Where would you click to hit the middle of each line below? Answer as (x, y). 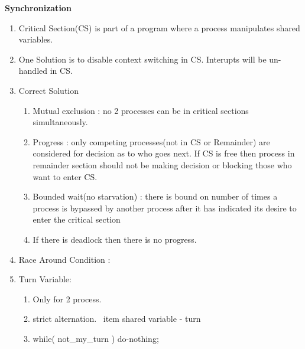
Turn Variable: (45, 279)
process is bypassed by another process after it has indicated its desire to (165, 208)
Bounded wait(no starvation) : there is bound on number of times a (155, 196)
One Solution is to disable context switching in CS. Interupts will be (142, 59)
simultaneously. (60, 122)
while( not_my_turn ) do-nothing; (96, 338)
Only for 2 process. (67, 299)
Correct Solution (49, 90)
